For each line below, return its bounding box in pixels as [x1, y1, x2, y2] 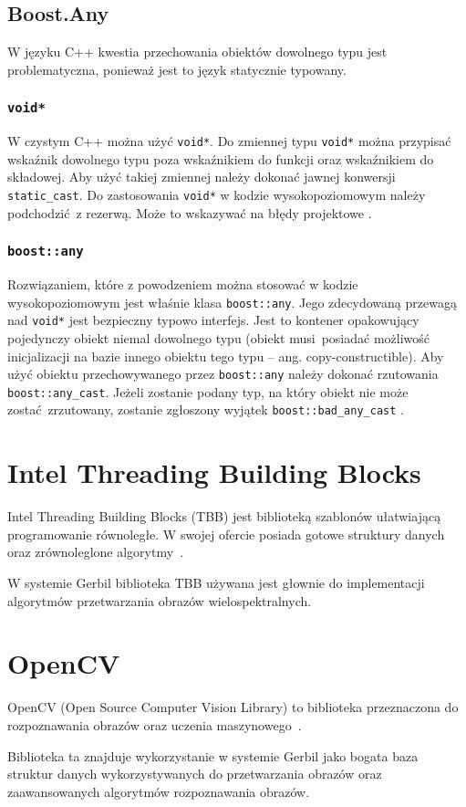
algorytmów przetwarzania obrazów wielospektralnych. [7, 591, 312, 610]
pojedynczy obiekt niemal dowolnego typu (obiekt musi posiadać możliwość [7, 328, 430, 347]
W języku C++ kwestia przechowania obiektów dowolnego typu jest [7, 42, 388, 61]
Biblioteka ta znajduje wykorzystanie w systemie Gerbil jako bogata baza [7, 746, 419, 765]
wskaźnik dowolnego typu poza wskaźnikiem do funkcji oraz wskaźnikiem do [7, 149, 434, 168]
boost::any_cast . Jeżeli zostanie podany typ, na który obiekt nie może [7, 382, 409, 401]
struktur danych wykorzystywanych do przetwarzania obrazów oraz [7, 764, 382, 783]
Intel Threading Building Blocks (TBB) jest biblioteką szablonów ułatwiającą [7, 507, 441, 526]
